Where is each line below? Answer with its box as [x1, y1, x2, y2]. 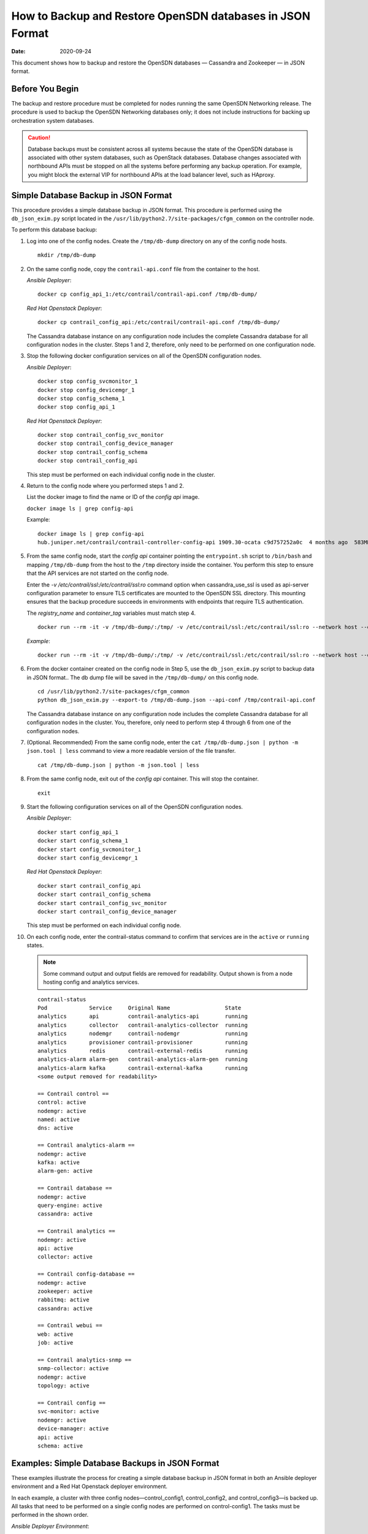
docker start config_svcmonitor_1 [37, 846, 141, 853]
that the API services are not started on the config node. [26, 569, 169, 577]
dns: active [37, 1125, 74, 1131]
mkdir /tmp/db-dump [37, 252, 96, 259]
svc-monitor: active [37, 1408, 99, 1415]
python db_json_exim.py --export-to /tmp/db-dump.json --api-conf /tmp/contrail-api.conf [37, 696, 316, 704]
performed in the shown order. [11, 1511, 89, 1519]
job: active [37, 1339, 74, 1346]
